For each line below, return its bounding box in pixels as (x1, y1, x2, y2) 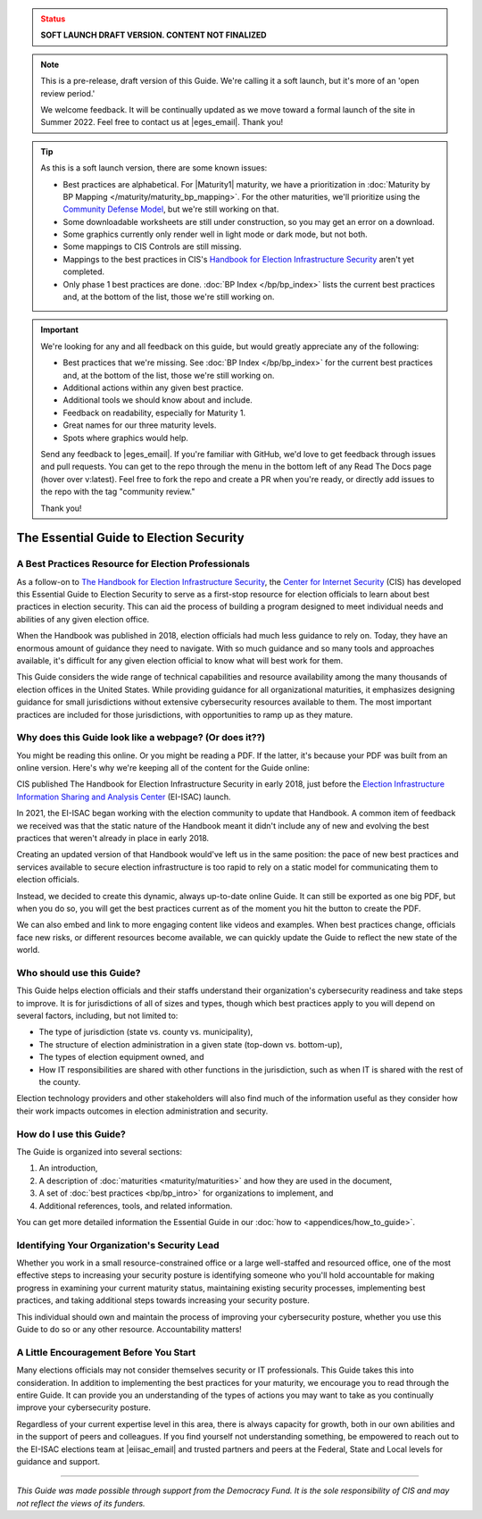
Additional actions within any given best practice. (62, 382, 245, 393)
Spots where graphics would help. (62, 432, 189, 443)
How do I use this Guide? (16, 1128, 127, 1140)
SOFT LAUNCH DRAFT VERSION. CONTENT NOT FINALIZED (40, 29, 267, 40)
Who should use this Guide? (16, 966, 142, 979)
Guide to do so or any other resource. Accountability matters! (16, 1324, 243, 1335)
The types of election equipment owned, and (38, 1052, 204, 1063)
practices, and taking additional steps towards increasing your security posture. (16, 1295, 310, 1306)
